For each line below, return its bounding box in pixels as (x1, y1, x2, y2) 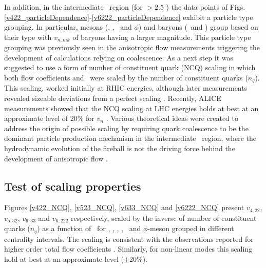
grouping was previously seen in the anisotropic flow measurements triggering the (4, 42, 260, 53)
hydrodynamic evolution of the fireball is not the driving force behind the (4, 143, 235, 154)
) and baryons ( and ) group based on (138, 22, 258, 32)
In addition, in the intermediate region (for (4, 2, 143, 12)
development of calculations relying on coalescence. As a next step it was (4, 52, 234, 63)
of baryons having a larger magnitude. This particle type (72, 31, 251, 42)
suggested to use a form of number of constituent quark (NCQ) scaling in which (4, 62, 256, 73)
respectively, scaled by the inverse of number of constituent (71, 212, 257, 223)
